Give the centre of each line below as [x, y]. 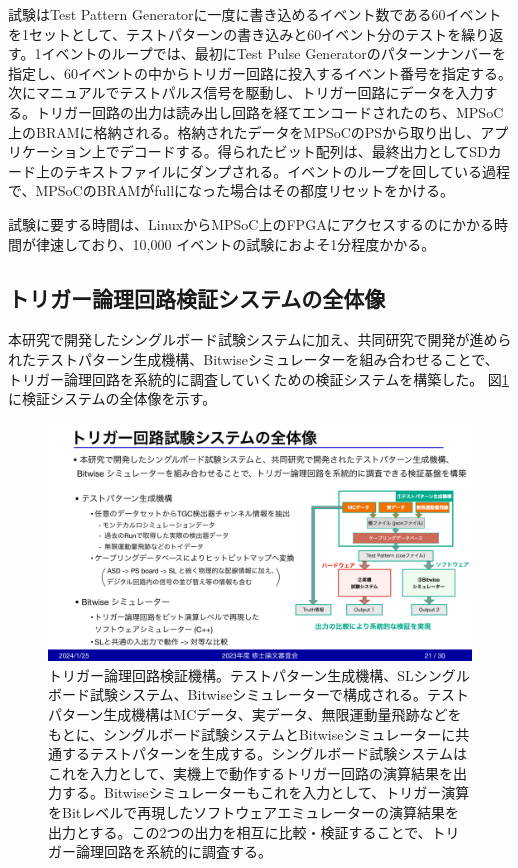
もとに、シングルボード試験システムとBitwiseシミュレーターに [252, 733]
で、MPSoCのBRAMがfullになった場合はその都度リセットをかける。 [231, 190]
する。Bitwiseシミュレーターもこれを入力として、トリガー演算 [265, 792]
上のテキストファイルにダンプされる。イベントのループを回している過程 [272, 170]
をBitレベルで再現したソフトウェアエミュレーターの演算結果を [253, 811]
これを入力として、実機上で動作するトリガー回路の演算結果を [250, 772]
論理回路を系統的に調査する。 [173, 851]
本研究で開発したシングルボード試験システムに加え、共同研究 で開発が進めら [260, 339]
